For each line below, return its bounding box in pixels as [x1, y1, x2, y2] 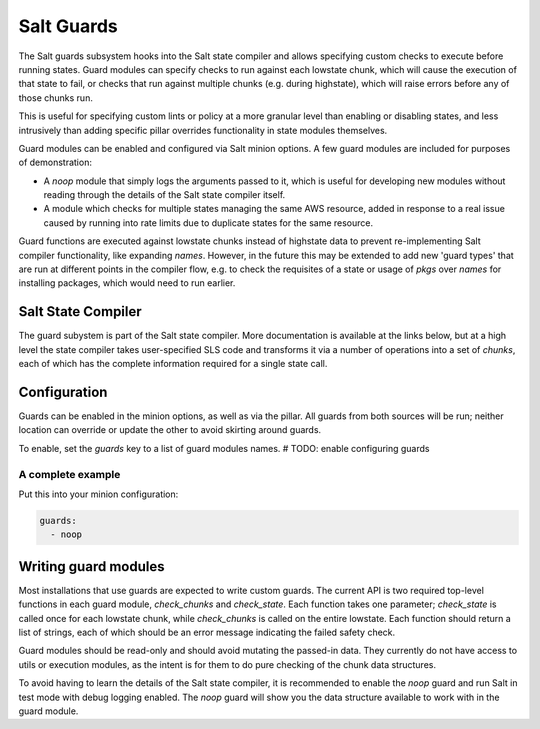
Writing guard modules [18, 558, 165, 575]
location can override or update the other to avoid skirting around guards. [18, 424, 322, 436]
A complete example [18, 467, 121, 481]
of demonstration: [18, 156, 92, 169]
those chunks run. [18, 91, 94, 104]
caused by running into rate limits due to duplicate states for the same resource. [43, 216, 374, 229]
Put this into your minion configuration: [18, 488, 179, 500]
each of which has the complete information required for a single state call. [18, 358, 328, 370]
